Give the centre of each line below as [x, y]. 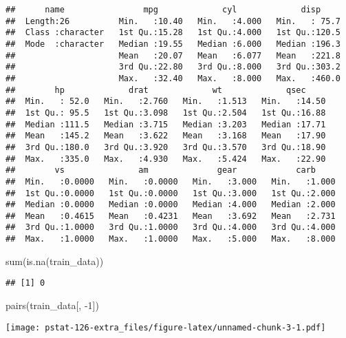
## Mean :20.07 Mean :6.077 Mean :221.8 [173, 55]
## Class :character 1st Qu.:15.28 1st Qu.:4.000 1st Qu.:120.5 [173, 33]
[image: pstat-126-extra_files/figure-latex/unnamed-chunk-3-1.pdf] [166, 327]
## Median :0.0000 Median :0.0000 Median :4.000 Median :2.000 [171, 205]
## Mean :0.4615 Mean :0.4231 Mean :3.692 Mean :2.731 [171, 216]
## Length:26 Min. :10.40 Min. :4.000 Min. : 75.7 [173, 21]
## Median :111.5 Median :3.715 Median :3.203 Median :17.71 [166, 124]
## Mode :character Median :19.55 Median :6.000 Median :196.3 [173, 44]
